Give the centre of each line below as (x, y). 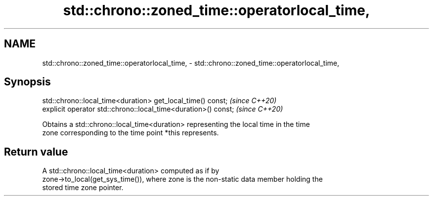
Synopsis (27, 82)
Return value (36, 152)
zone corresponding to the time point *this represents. (130, 133)
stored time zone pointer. (83, 188)
